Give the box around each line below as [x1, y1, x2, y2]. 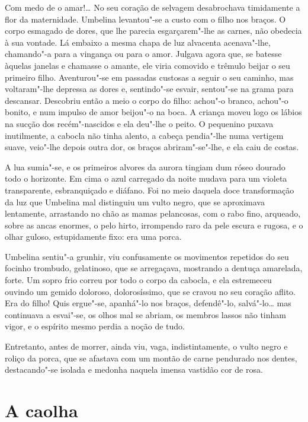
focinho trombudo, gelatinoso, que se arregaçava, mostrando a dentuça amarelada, [5, 262, 303, 274]
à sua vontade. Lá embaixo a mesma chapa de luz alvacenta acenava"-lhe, [5, 36, 271, 48]
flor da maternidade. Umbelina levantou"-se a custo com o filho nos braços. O [5, 12, 286, 25]
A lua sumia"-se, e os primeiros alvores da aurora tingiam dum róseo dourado [5, 160, 285, 173]
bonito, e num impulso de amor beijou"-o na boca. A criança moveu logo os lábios [5, 106, 302, 118]
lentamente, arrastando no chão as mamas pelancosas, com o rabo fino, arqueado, [5, 207, 301, 220]
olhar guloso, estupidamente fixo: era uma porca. [5, 230, 182, 243]
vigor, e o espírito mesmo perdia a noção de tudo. [5, 320, 185, 332]
